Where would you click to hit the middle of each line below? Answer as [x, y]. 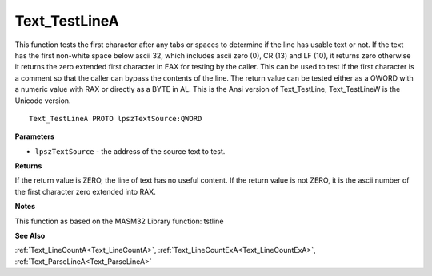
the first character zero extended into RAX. [85, 191]
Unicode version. [43, 101]
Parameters [35, 136]
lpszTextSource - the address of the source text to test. [130, 151]
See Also [30, 236]
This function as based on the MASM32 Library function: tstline [119, 221]
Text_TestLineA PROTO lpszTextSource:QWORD [116, 118]
